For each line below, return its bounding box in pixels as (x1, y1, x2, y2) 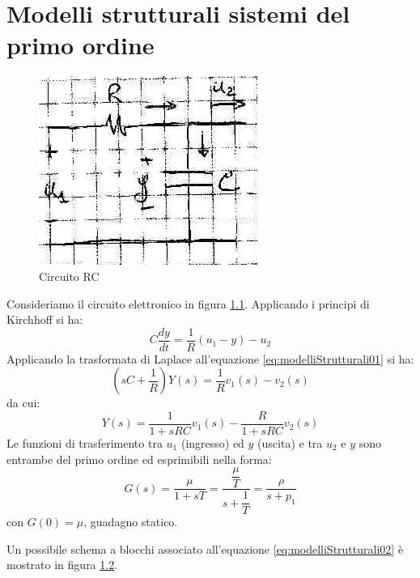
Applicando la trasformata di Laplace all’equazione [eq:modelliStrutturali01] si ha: (6, 350, 414, 367)
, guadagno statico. (83, 513, 178, 530)
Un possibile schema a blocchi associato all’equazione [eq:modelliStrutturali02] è (6, 540, 404, 557)
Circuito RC (39, 267, 100, 284)
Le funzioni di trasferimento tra (6, 435, 163, 451)
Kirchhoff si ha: (6, 311, 83, 328)
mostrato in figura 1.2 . (6, 556, 118, 573)
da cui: (6, 394, 40, 411)
